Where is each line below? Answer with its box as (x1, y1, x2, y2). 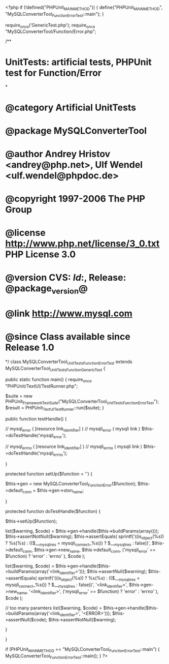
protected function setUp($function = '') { (5, 471, 93, 477)
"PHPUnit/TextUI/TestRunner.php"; (5, 383, 78, 389)
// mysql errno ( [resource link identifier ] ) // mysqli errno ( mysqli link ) (5, 443, 142, 450)
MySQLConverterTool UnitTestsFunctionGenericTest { (5, 365, 106, 373)
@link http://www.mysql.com (5, 308, 133, 319)
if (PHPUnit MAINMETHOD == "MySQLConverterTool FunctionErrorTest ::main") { (5, 646, 160, 654)
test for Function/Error (5, 67, 102, 78)
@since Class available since (5, 331, 130, 343)
